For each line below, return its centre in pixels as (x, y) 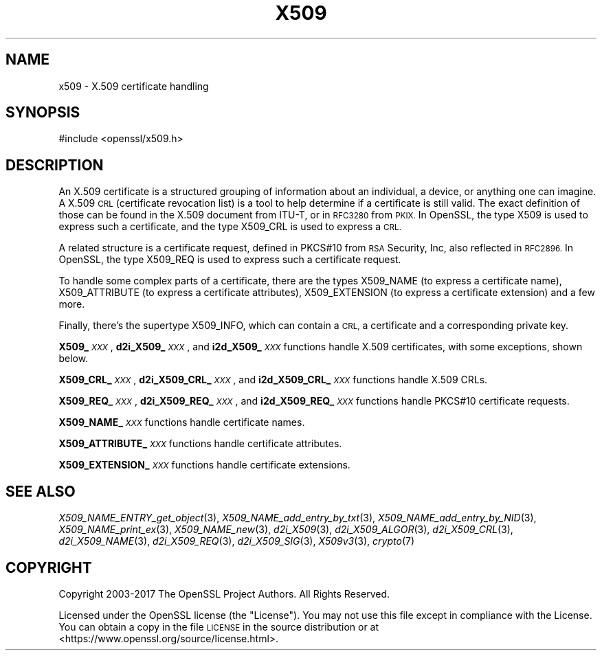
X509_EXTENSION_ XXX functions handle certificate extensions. (204, 465)
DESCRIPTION (55, 165)
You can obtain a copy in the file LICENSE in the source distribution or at (219, 626)
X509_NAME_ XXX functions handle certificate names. (182, 422)
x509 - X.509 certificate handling (134, 86)
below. (74, 359)
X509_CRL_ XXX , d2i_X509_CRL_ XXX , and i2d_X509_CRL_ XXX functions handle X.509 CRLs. (273, 380)
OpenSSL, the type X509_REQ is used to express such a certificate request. (230, 260)
